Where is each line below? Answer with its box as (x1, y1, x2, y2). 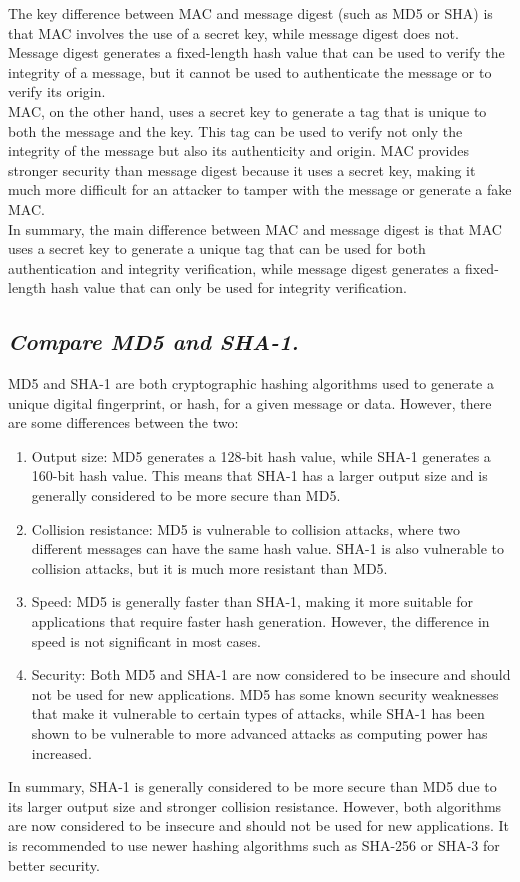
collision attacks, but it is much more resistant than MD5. (31, 557, 388, 578)
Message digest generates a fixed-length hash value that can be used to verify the (8, 42, 505, 63)
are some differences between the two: (8, 412, 239, 433)
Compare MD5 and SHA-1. (8, 326, 299, 357)
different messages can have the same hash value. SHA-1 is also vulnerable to (31, 538, 505, 559)
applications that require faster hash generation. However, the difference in (31, 611, 490, 632)
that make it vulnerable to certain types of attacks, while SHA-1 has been (31, 703, 485, 724)
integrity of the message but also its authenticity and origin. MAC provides (8, 140, 469, 161)
